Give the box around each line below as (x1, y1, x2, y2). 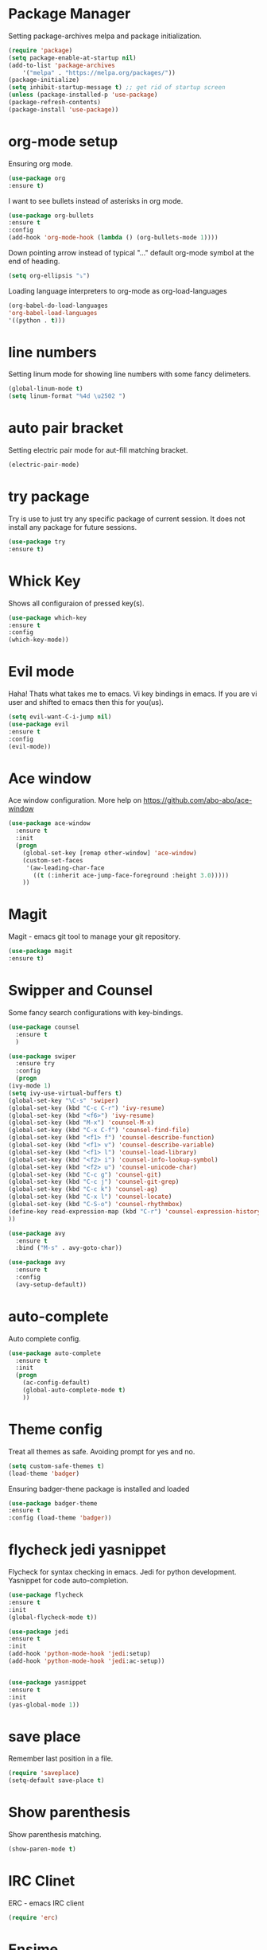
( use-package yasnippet (8, 1678, 87, 1687)
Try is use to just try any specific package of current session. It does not (8, 514, 246, 524)
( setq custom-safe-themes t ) (8, 1462, 105, 1470)
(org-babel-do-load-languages (8, 302, 109, 309)
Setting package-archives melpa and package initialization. (8, 31, 203, 41)
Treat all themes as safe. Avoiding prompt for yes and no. (8, 1446, 195, 1456)
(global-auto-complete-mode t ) (22, 1386, 126, 1395)
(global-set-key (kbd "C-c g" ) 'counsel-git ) (8, 1170, 161, 1178)
